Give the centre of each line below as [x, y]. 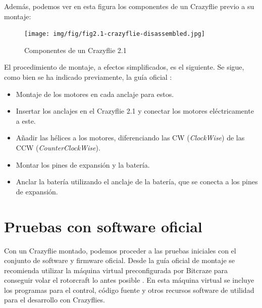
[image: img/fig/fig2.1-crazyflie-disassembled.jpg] [115, 34]
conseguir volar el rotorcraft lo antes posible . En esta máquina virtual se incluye [129, 280]
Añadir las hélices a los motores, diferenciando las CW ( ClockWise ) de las [130, 138]
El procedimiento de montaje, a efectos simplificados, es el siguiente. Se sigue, [124, 67]
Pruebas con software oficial [103, 226]
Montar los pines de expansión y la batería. [83, 164]
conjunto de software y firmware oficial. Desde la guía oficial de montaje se [120, 260]
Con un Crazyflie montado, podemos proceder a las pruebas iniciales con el [120, 250]
